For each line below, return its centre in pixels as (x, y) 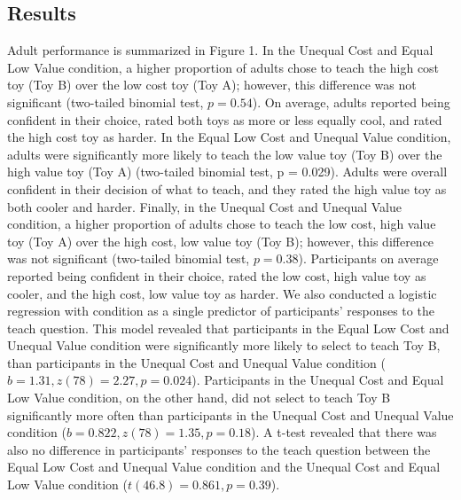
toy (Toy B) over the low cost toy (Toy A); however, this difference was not (212, 85)
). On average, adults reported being (351, 102)
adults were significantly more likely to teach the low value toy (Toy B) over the (225, 154)
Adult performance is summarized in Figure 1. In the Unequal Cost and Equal (220, 50)
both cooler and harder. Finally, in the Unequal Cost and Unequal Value (204, 206)
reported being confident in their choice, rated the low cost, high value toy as (217, 275)
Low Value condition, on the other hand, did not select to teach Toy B (199, 398)
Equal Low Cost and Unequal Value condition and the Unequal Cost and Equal (224, 467)
